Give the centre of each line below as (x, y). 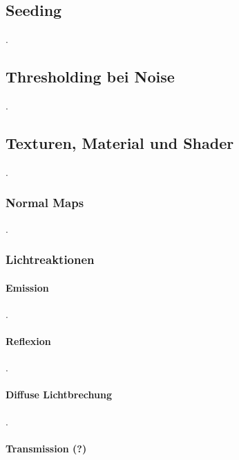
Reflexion (28, 341)
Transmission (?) (46, 448)
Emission (27, 287)
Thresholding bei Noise (90, 77)
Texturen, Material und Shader (120, 142)
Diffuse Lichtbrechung (59, 395)
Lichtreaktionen (50, 259)
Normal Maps (45, 203)
